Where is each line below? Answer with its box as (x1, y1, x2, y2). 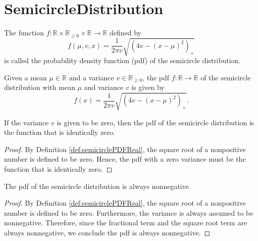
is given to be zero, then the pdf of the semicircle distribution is (57, 117, 254, 127)
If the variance (4, 117, 49, 127)
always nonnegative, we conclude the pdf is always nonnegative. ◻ (4, 227, 211, 237)
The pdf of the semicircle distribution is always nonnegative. (4, 180, 191, 191)
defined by (109, 27, 141, 38)
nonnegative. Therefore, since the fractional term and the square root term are (4, 217, 247, 228)
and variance (84, 82, 124, 92)
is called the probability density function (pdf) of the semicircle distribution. (4, 55, 241, 66)
